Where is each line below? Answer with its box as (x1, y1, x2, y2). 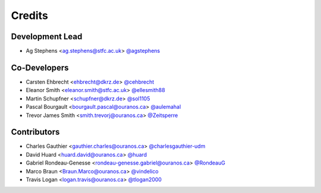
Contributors (11, 127, 60, 137)
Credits (11, 9, 49, 22)
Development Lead (11, 31, 83, 42)
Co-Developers (11, 62, 69, 72)
